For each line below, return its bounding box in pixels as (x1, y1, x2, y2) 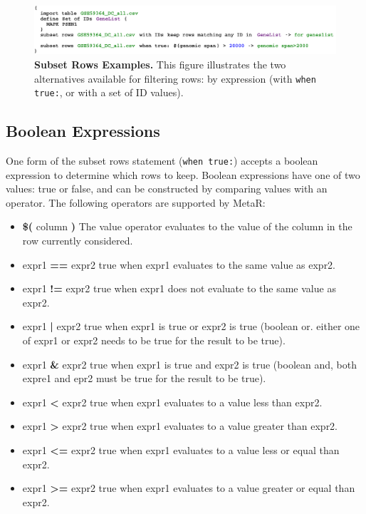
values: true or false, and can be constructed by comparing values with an (6, 181, 328, 196)
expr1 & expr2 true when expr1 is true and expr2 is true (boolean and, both (22, 356, 357, 371)
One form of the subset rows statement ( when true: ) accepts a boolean (6, 153, 318, 168)
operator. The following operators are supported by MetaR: (6, 195, 266, 210)
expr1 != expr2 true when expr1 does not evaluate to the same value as (22, 281, 336, 296)
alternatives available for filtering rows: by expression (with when (34, 71, 316, 86)
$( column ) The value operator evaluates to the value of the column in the (22, 219, 352, 234)
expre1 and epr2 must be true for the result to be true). (22, 371, 266, 386)
